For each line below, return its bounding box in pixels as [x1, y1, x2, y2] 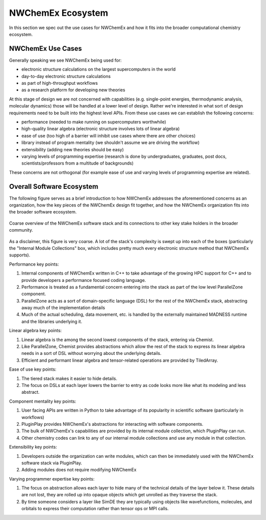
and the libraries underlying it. [21, 318, 82, 324]
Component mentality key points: [9, 398, 76, 404]
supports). [9, 252, 31, 258]
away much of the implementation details [21, 305, 105, 311]
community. [9, 227, 33, 233]
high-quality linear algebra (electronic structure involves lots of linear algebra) [21, 126, 180, 132]
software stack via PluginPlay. [21, 460, 82, 466]
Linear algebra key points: [9, 328, 62, 334]
